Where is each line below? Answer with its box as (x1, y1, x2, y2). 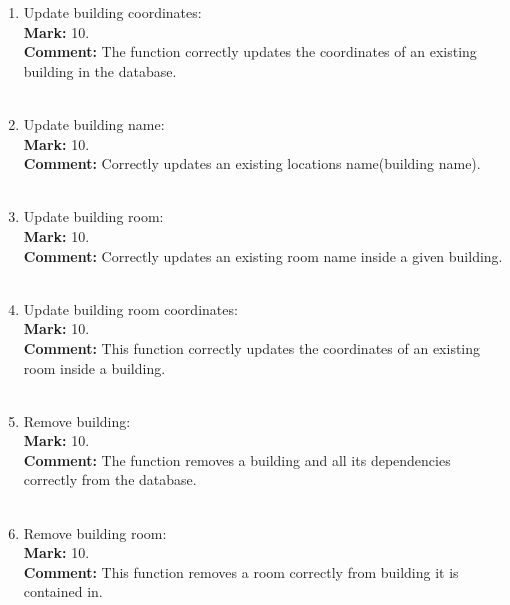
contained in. (23, 581, 103, 602)
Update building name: (23, 113, 165, 134)
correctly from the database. (23, 469, 197, 490)
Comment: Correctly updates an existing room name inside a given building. (23, 245, 503, 266)
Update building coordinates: (23, 2, 202, 22)
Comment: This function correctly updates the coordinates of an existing (23, 337, 481, 358)
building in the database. (23, 60, 177, 81)
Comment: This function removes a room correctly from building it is (23, 561, 459, 582)
